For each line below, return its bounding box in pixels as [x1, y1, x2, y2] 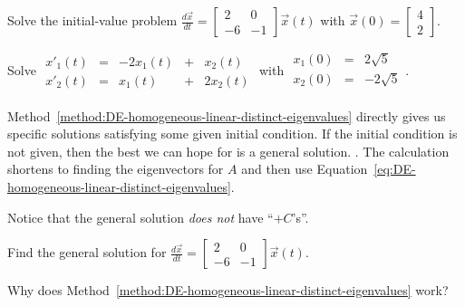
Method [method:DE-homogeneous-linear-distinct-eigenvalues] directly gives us [7, 106, 446, 125]
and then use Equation [241, 159, 368, 178]
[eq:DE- [373, 159, 416, 178]
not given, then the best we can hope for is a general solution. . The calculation [7, 141, 450, 160]
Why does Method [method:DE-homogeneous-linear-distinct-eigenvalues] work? [7, 281, 449, 300]
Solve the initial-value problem [7, 11, 178, 29]
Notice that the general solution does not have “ [7, 207, 274, 226]
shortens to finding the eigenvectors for [7, 159, 224, 178]
